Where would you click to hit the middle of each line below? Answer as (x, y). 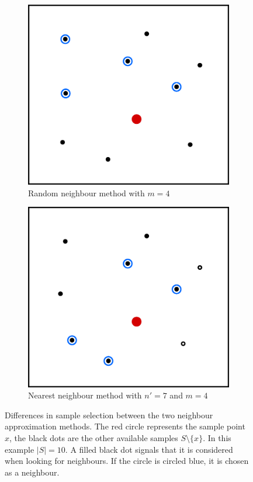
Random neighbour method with (86, 193)
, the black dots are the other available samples (94, 438)
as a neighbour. (32, 472)
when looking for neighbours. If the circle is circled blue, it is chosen (127, 461)
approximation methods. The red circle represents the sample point (125, 426)
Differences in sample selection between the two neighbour (109, 415)
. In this (217, 438)
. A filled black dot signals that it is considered (149, 449)
